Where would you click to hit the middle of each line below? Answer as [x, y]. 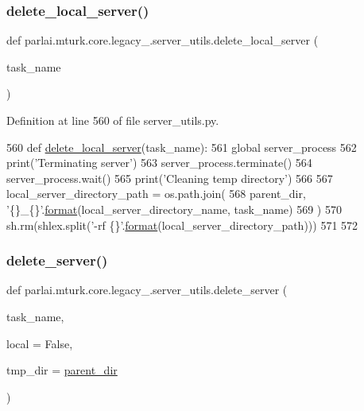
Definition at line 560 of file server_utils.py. [113, 120]
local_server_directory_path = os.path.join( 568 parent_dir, [156, 194]
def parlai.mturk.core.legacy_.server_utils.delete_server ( [147, 290]
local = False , [40, 343]
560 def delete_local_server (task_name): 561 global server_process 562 [182, 147]
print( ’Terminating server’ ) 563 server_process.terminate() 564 [159, 163]
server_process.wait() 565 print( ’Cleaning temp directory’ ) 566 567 [170, 178]
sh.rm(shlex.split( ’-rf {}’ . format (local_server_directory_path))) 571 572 [182, 225]
